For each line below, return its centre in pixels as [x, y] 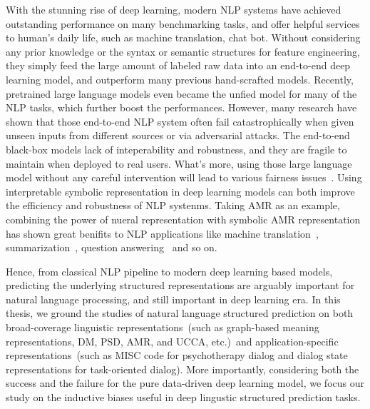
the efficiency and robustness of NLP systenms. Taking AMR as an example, [173, 205]
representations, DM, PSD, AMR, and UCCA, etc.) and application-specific [172, 341]
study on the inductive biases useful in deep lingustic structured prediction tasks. [183, 397]
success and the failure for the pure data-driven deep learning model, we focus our [185, 383]
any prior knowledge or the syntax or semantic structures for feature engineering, [183, 51]
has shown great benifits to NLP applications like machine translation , [162, 233]
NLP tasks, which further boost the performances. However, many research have [181, 107]
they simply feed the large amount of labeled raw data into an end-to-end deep [178, 65]
